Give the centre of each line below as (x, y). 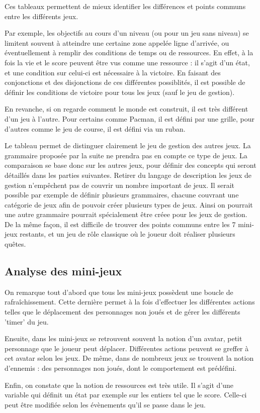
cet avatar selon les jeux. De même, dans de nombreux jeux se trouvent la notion (129, 358)
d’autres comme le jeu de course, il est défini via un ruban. (95, 128)
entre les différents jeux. (41, 16)
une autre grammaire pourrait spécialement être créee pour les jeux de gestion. (126, 214)
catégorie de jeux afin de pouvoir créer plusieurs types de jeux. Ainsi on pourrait (129, 204)
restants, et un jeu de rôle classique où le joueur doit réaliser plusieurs (127, 234)
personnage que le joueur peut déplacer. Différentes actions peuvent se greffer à (127, 348)
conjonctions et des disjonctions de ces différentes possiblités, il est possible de (125, 82)
